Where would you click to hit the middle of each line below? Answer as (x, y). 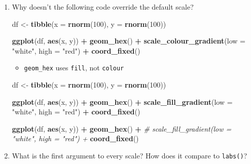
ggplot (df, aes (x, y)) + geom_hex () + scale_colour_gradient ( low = (129, 41)
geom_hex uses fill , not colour (74, 68)
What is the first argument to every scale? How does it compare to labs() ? (130, 155)
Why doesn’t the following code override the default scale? (103, 7)
